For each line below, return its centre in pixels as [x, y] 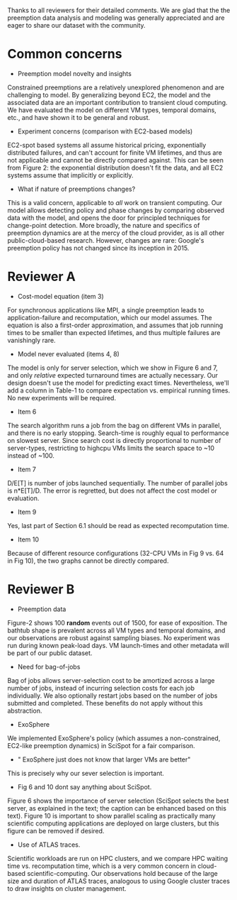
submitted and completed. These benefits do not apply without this [105, 703]
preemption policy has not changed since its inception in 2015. [98, 248]
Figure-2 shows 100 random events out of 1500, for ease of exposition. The [117, 622]
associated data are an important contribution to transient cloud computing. [117, 102]
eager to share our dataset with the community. [77, 25]
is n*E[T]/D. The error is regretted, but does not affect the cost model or [112, 490]
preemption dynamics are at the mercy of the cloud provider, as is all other [116, 233]
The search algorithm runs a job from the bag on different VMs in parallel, [114, 425]
